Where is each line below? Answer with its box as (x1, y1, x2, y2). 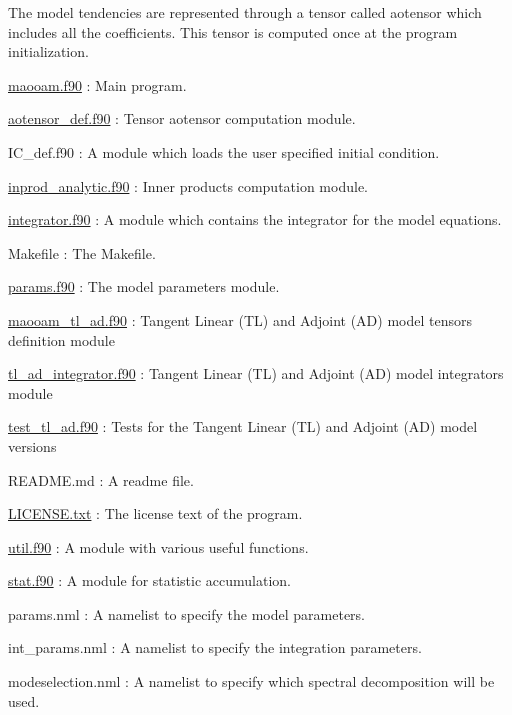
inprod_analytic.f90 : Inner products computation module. (8, 175, 368, 196)
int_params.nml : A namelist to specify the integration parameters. (8, 637, 422, 658)
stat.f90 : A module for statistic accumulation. (8, 570, 292, 591)
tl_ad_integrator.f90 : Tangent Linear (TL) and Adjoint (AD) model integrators (8, 363, 504, 384)
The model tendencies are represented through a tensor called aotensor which (8, 2, 482, 22)
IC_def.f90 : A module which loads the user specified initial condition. (8, 141, 440, 162)
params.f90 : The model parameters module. (8, 276, 280, 297)
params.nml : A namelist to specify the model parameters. (8, 603, 366, 624)
